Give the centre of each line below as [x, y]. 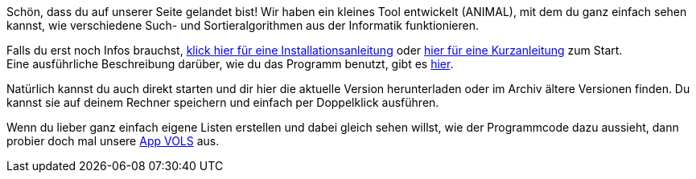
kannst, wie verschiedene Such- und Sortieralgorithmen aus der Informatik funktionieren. [243, 25]
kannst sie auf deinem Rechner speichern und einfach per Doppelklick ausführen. [223, 102]
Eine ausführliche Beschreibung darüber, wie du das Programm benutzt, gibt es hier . [230, 64]
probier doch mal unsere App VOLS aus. [113, 141]
